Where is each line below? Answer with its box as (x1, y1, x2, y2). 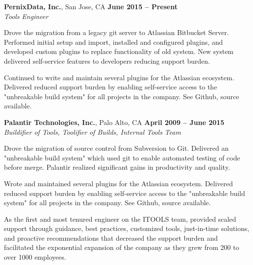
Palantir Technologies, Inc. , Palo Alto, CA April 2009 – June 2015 (4, 117, 225, 127)
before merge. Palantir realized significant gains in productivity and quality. (4, 162, 230, 172)
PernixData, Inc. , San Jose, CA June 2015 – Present (4, 1, 178, 11)
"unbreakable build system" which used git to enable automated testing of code (4, 152, 240, 162)
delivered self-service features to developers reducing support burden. (4, 55, 210, 66)
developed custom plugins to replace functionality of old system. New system (4, 46, 234, 56)
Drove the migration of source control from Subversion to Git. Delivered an (4, 143, 229, 153)
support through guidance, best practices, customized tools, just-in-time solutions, (4, 223, 250, 233)
